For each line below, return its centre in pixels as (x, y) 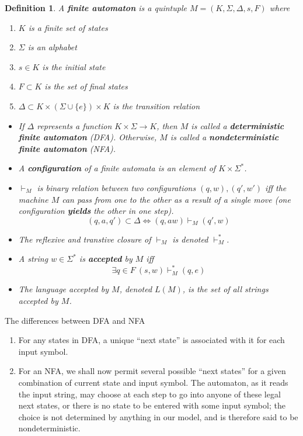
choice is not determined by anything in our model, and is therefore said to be (158, 416)
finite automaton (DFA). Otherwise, (88, 137)
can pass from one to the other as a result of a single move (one (176, 199)
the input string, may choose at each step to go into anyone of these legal (149, 394)
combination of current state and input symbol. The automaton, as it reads (153, 382)
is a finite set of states (68, 27)
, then (167, 125)
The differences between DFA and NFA (75, 320)
